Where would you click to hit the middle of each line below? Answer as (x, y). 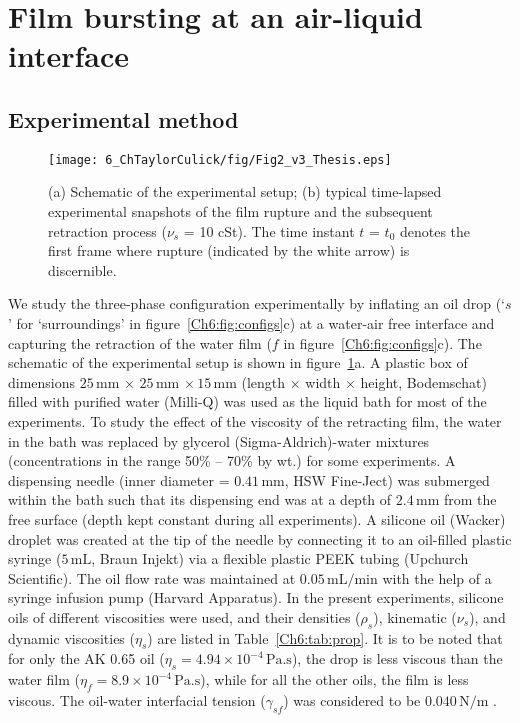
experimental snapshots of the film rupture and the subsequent (240, 211)
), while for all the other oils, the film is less (334, 679)
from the (470, 499)
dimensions (42, 381)
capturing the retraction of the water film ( (140, 342)
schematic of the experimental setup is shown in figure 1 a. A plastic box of (238, 362)
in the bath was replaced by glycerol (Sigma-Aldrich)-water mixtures (219, 440)
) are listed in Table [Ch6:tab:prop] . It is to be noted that (325, 637)
